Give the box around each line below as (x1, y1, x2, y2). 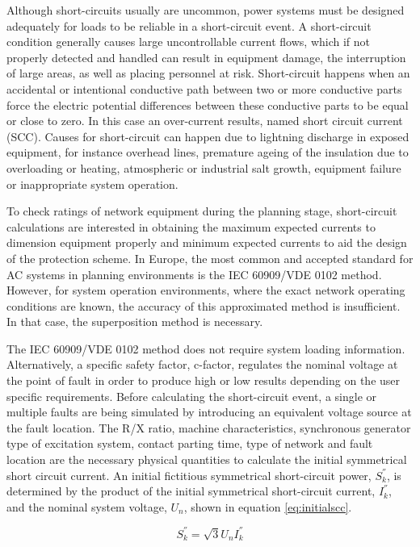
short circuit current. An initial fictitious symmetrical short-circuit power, (6, 466, 372, 483)
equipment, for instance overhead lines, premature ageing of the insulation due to (6, 144, 409, 161)
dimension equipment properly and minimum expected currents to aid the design (6, 234, 407, 251)
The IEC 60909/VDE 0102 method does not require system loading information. (6, 340, 405, 357)
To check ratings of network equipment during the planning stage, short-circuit (6, 203, 397, 219)
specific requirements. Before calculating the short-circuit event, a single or (6, 387, 377, 404)
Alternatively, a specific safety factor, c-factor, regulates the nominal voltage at (6, 356, 398, 373)
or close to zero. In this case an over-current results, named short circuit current (6, 112, 403, 129)
